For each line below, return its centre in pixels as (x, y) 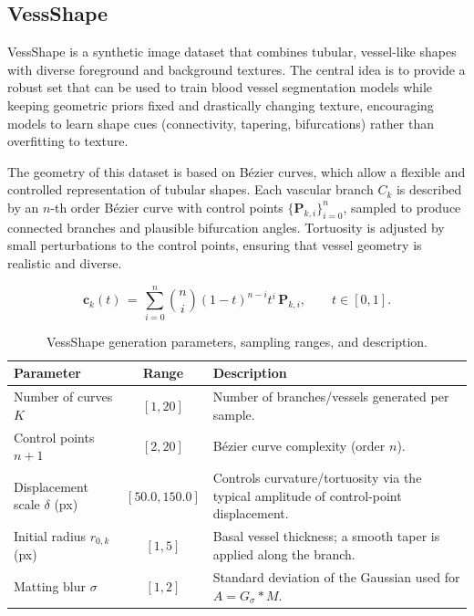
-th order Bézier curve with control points (167, 207)
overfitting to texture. (68, 141)
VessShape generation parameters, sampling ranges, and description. (237, 341)
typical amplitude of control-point (307, 495)
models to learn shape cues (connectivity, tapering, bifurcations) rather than (221, 123)
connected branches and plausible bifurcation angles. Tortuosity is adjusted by (226, 227)
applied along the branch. (284, 554)
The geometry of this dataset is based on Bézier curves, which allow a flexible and (237, 171)
